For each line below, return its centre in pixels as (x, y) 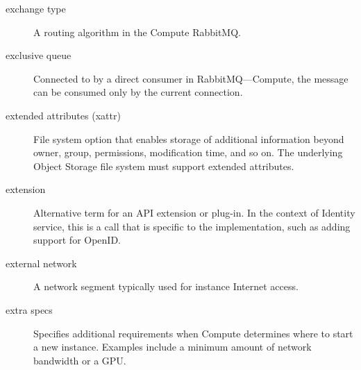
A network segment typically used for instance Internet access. (166, 286)
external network (41, 263)
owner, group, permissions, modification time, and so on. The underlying (188, 152)
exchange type (36, 8)
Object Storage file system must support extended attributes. (164, 166)
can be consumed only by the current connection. (138, 92)
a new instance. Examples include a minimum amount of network (173, 347)
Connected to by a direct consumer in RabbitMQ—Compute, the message (191, 78)
